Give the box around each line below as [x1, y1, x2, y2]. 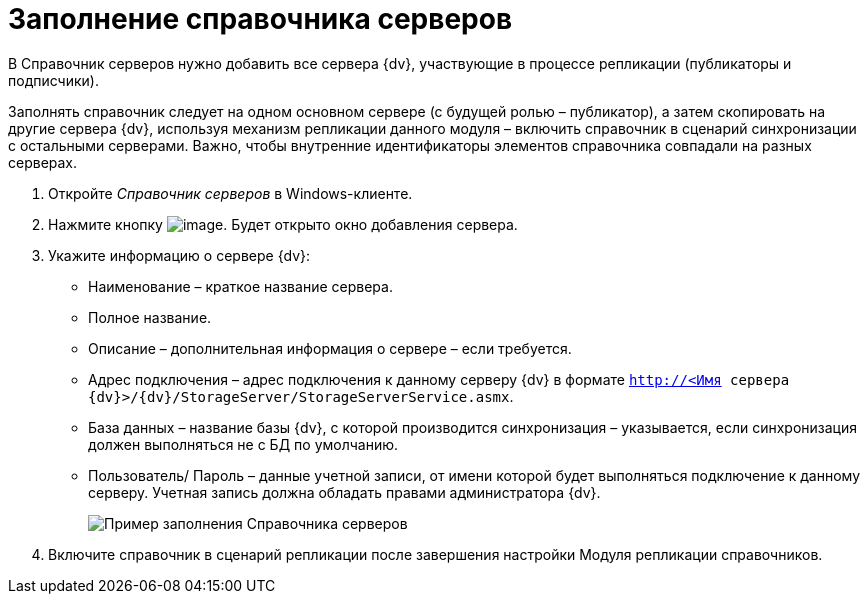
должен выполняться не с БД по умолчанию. [88, 435, 399, 453]
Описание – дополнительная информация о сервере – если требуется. [88, 339, 572, 357]
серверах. [8, 153, 78, 171]
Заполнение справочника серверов [8, 2, 513, 36]
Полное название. [88, 308, 212, 326]
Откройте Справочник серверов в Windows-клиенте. [48, 184, 413, 202]
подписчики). [8, 71, 99, 89]
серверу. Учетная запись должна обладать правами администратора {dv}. [88, 483, 601, 501]
